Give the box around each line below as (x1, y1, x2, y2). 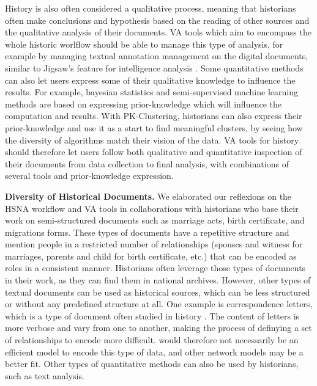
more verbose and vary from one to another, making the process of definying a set (5, 321, 312, 334)
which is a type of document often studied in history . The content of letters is (5, 309, 300, 322)
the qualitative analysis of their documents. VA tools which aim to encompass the (5, 26, 311, 38)
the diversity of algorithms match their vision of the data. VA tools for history (5, 133, 299, 146)
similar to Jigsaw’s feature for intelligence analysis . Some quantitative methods (5, 61, 304, 74)
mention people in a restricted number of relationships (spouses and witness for (5, 238, 303, 250)
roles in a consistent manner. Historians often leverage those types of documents (5, 261, 306, 274)
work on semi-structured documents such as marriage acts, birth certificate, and (5, 214, 305, 227)
